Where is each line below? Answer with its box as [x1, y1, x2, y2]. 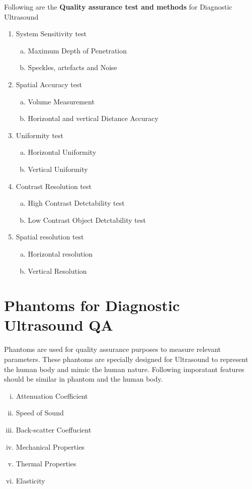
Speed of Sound [16, 407, 64, 418]
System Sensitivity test [16, 28, 87, 39]
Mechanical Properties [16, 441, 85, 452]
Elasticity [16, 475, 45, 485]
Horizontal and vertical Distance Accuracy [28, 113, 158, 124]
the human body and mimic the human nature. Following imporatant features [4, 363, 244, 374]
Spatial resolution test [16, 231, 84, 242]
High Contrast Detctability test [28, 198, 125, 208]
